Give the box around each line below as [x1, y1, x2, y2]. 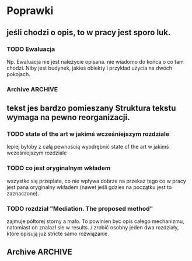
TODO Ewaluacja [6, 45, 55, 53]
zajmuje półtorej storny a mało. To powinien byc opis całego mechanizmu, [6, 218, 184, 225]
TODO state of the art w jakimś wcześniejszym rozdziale [6, 130, 170, 138]
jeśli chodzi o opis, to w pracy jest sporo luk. [6, 28, 171, 37]
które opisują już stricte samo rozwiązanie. [6, 230, 110, 238]
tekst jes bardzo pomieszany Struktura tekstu [6, 104, 176, 114]
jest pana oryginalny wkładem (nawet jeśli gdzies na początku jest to [6, 183, 172, 191]
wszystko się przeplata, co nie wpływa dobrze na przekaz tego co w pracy [6, 177, 186, 184]
